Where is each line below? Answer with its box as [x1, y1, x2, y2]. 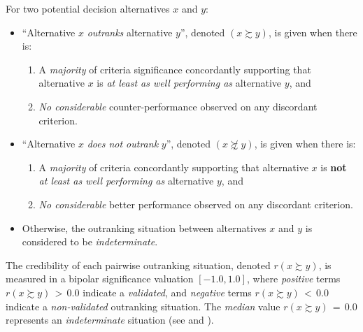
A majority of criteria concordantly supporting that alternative [38, 159, 308, 174]
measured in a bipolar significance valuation [6, 271, 194, 286]
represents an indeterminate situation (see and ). [6, 312, 214, 327]
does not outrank [87, 136, 159, 151]
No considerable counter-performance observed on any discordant [38, 99, 318, 113]
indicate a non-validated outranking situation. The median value [6, 298, 280, 313]
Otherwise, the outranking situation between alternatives [22, 220, 266, 235]
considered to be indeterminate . [22, 234, 158, 249]
